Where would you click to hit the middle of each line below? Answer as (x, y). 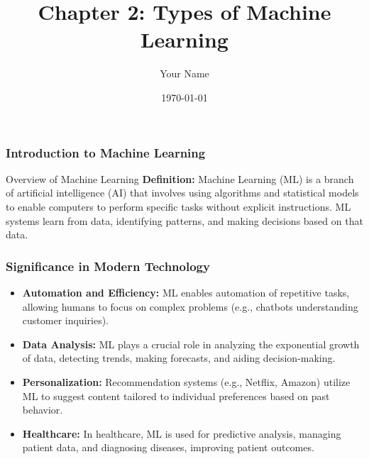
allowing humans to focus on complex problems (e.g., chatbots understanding (190, 306)
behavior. (43, 410)
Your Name (184, 73)
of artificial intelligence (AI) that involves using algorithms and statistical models (182, 193)
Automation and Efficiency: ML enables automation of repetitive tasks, (186, 292)
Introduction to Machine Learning (106, 152)
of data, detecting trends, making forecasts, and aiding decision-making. (179, 358)
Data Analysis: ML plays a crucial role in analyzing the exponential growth (191, 344)
